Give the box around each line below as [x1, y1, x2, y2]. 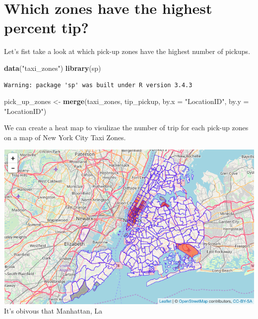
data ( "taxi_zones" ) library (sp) [4, 62, 101, 73]
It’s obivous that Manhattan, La [4, 306, 102, 316]
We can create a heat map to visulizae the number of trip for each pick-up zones [4, 122, 249, 133]
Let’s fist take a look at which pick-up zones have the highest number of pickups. [4, 46, 251, 56]
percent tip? [4, 17, 89, 38]
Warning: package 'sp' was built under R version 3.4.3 [4, 81, 193, 89]
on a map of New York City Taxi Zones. [4, 132, 126, 142]
